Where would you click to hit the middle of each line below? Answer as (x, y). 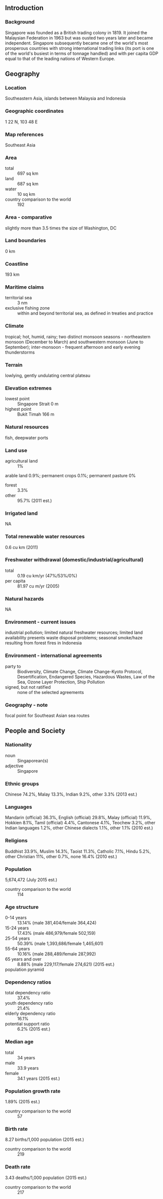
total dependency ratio (28, 993)
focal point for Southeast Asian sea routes (47, 715)
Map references (24, 134)
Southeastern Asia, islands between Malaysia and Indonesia (65, 98)
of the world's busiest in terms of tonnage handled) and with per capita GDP (82, 53)
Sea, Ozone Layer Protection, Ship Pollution (61, 682)
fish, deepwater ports (27, 438)
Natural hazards (24, 599)
